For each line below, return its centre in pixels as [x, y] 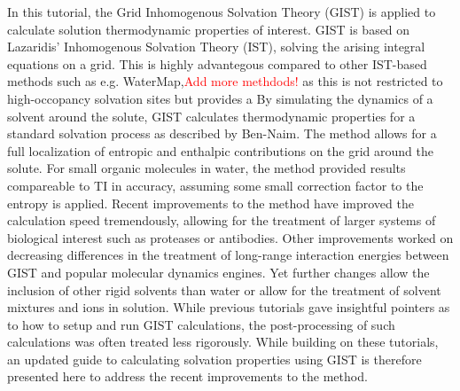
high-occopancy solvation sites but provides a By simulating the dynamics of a [220, 98]
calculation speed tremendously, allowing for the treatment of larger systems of [222, 220]
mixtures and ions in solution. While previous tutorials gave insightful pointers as [229, 307]
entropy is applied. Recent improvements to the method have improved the [211, 203]
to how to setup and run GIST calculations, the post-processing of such [201, 324]
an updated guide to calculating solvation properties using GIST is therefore [214, 359]
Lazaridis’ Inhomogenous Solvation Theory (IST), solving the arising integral [216, 47]
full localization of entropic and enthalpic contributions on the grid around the [220, 150]
